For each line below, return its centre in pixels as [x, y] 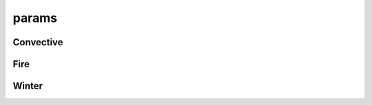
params [35, 18]
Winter [28, 86]
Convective [38, 42]
